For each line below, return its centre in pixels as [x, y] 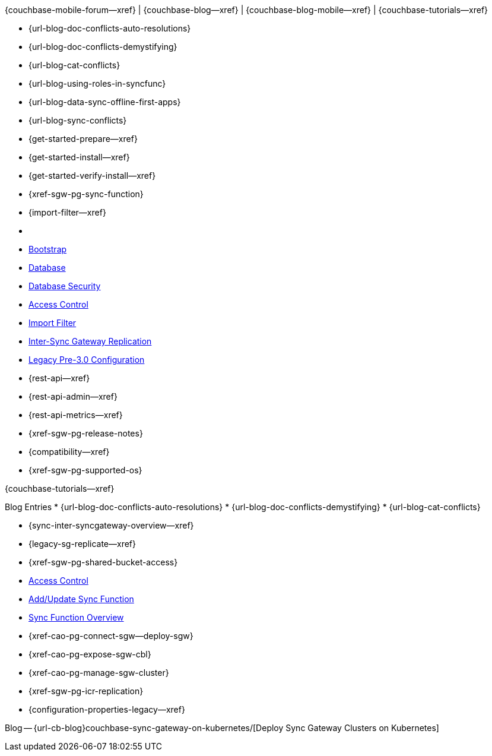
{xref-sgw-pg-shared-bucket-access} [103, 562]
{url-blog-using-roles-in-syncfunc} [97, 83]
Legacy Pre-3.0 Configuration [87, 360]
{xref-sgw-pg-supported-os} [85, 470]
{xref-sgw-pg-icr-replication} [86, 691]
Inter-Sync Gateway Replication [90, 341]
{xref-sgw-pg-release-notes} [86, 433]
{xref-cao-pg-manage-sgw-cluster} [99, 673]
